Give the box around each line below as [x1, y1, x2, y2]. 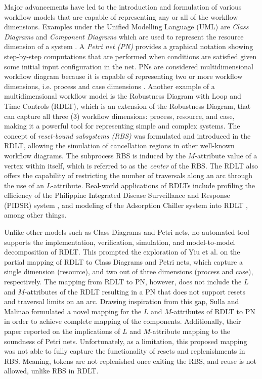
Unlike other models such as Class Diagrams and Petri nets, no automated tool [4, 227, 249, 237]
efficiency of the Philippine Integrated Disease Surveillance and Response [4, 190, 230, 200]
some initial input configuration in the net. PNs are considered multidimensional [4, 61, 253, 71]
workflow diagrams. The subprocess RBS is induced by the [4, 150, 186, 160]
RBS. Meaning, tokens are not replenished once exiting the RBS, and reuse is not [4, 355, 256, 366]
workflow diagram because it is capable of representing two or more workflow [4, 71, 243, 81]
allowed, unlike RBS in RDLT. [4, 365, 99, 376]
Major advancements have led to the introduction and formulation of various [4, 2, 242, 12]
